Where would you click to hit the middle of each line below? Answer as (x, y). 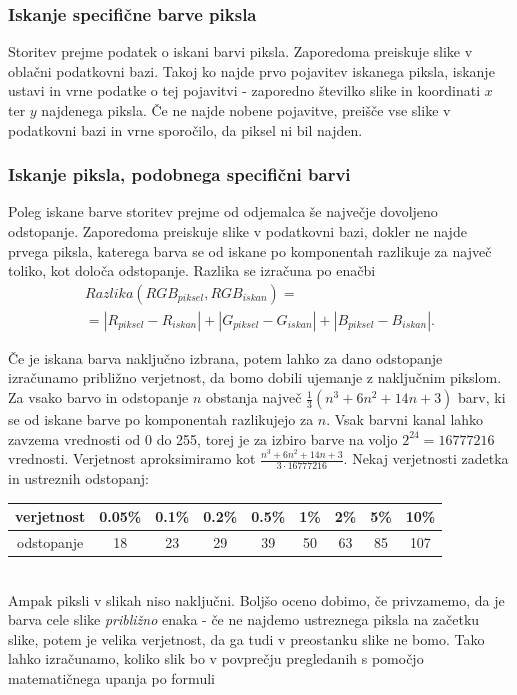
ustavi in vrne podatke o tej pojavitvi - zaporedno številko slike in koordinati (244, 90)
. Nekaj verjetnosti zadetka (426, 458)
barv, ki (482, 397)
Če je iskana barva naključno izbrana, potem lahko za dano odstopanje (225, 357)
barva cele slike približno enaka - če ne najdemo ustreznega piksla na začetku (244, 619)
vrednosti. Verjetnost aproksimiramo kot (132, 458)
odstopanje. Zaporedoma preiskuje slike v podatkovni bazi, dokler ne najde (237, 231)
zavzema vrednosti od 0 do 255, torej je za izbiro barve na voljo (203, 438)
